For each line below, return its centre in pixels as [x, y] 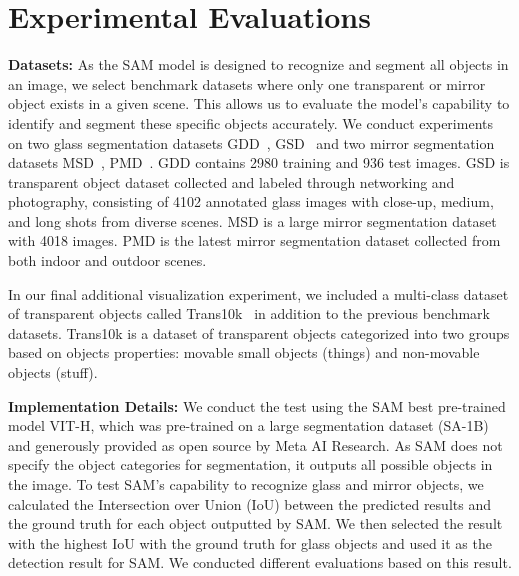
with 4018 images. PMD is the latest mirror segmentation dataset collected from [254, 240]
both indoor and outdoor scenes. [107, 260]
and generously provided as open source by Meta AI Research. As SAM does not [255, 444]
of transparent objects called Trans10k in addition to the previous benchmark [249, 313]
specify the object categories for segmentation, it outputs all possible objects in [250, 464]
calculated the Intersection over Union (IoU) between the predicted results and [249, 503]
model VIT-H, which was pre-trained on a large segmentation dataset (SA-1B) [248, 425]
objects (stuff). [53, 372]
